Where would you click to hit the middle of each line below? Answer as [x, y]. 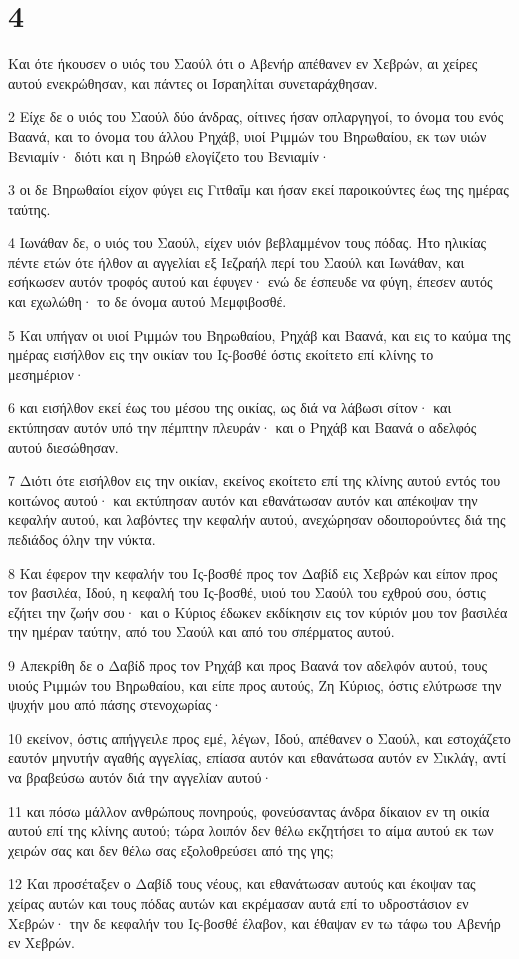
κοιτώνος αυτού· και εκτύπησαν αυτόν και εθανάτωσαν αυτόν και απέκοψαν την [243, 499]
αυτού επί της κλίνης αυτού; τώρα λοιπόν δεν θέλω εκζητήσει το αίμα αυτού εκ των [251, 830]
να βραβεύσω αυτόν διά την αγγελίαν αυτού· [140, 776]
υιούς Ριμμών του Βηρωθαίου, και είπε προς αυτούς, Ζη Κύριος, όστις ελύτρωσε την [255, 684]
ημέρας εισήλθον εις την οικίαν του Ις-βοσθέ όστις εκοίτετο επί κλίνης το [221, 354]
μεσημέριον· [46, 373]
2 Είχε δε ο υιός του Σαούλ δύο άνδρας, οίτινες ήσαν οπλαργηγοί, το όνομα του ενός [256, 116]
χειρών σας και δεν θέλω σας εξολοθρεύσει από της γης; [171, 849]
